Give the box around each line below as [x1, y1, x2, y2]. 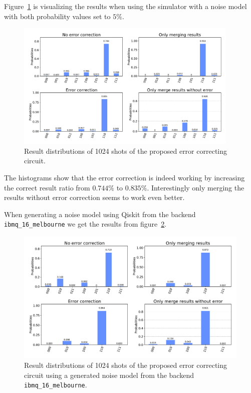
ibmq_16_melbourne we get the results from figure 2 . [4, 219, 167, 229]
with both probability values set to [4, 11, 111, 21]
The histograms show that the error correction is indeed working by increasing [4, 172, 245, 183]
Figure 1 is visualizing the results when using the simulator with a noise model [4, 1, 247, 11]
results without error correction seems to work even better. [4, 192, 185, 203]
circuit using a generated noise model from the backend [24, 369, 194, 380]
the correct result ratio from [4, 182, 90, 192]
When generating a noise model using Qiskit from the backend [4, 209, 196, 219]
